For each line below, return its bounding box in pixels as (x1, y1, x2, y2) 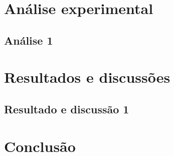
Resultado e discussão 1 (4, 101, 129, 116)
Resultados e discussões (4, 67, 170, 87)
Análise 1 (4, 32, 53, 48)
